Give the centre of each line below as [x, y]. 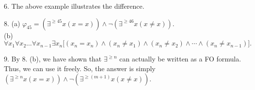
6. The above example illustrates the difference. [74, 6]
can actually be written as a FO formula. [180, 59]
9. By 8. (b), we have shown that [53, 59]
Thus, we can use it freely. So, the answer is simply [80, 68]
